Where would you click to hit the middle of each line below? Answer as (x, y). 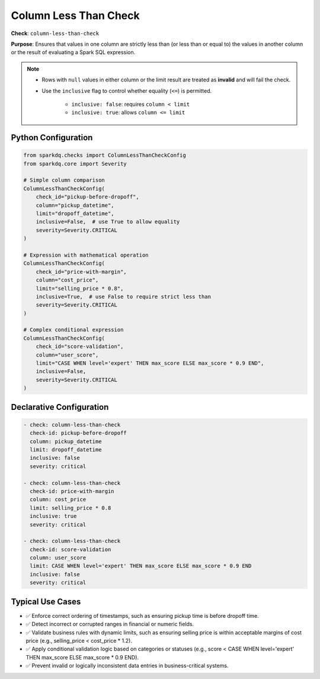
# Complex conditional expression (73, 330)
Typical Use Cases (46, 601)
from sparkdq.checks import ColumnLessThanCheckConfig (105, 155)
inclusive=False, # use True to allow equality (108, 222)
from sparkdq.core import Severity (75, 164)
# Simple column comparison (64, 180)
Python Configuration (52, 138)
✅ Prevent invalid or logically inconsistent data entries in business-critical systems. (127, 666)
